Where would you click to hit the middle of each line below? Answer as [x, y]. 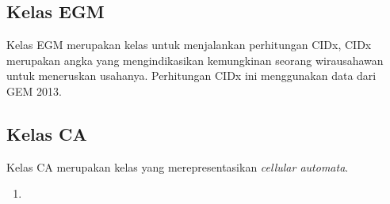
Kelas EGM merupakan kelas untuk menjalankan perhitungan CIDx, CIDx [189, 45]
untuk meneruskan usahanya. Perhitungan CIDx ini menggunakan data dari [191, 76]
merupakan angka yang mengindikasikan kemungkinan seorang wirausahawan [195, 60]
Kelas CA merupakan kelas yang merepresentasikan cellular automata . [178, 166]
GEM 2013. [34, 91]
